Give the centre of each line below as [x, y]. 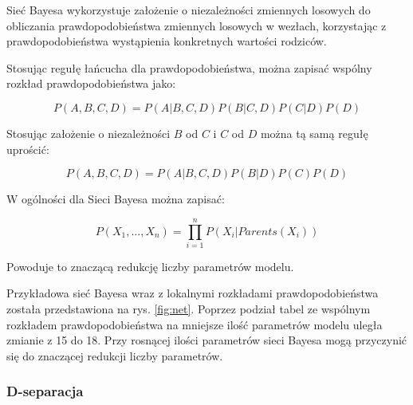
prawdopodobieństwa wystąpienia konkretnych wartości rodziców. [167, 41]
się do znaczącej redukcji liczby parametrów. [115, 355]
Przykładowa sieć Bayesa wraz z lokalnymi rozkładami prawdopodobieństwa [193, 293]
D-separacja [45, 391]
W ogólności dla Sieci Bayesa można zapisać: [116, 199]
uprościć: [28, 149]
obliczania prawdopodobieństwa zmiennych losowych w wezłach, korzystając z [197, 25]
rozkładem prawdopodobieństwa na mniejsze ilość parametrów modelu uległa [195, 324]
